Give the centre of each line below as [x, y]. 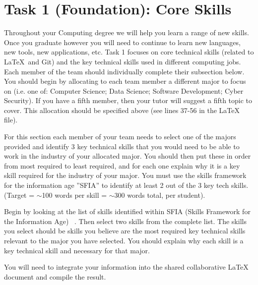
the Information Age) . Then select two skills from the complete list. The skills [125, 221]
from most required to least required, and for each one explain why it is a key [122, 165]
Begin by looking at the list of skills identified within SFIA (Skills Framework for [127, 211]
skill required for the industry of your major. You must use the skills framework [125, 175]
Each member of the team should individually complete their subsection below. [124, 71]
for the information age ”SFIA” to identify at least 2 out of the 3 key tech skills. [126, 185]
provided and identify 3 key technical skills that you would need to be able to [122, 146]
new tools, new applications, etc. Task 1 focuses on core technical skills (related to [129, 52]
